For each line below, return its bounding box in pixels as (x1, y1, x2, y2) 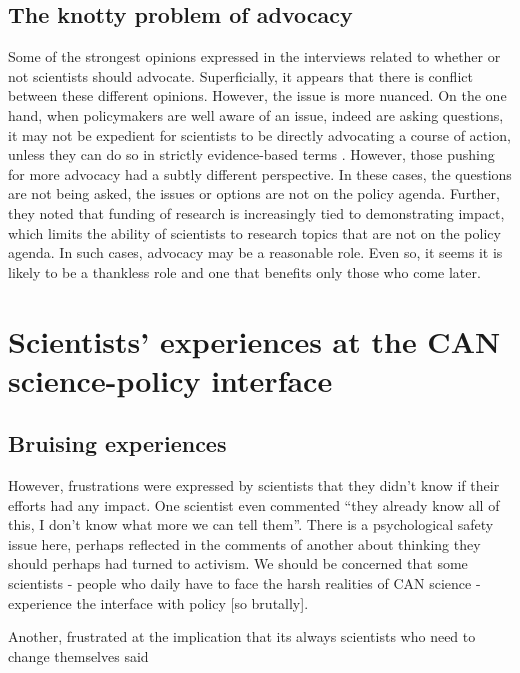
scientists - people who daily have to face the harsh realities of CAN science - (8, 573, 481, 594)
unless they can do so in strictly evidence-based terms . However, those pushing (8, 144, 495, 165)
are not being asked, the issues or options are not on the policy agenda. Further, (8, 183, 500, 204)
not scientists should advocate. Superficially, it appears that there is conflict (8, 65, 473, 86)
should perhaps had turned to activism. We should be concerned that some (8, 553, 468, 574)
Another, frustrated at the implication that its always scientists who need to (8, 626, 476, 647)
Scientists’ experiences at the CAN (8, 320, 501, 361)
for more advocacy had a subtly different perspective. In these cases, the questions (8, 163, 512, 184)
